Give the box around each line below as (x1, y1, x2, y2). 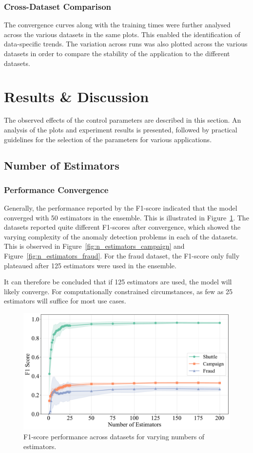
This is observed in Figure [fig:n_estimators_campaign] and (4, 241, 185, 251)
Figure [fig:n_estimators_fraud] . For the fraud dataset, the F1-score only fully (4, 251, 240, 261)
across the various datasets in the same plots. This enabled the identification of (4, 29, 240, 39)
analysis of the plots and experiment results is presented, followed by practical (4, 124, 237, 134)
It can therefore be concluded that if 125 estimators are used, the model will (4, 277, 232, 287)
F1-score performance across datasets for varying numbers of (23, 431, 205, 441)
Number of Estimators (4, 158, 119, 173)
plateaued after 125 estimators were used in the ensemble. (4, 260, 176, 270)
